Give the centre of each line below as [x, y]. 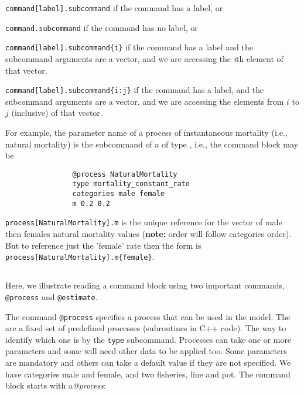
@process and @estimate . [52, 296]
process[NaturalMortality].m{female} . [80, 257]
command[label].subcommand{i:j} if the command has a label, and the [135, 90]
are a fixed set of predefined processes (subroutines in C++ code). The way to [146, 328]
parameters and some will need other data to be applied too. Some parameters [146, 351]
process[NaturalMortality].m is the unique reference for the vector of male [144, 222]
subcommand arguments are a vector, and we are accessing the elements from [145, 101]
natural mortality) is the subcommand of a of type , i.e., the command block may [152, 144]
